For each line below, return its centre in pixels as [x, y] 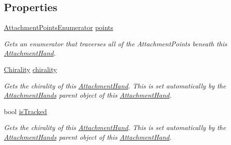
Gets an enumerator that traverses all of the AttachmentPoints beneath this [115, 43]
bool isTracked [25, 111]
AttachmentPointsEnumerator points [59, 27]
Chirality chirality [31, 69]
